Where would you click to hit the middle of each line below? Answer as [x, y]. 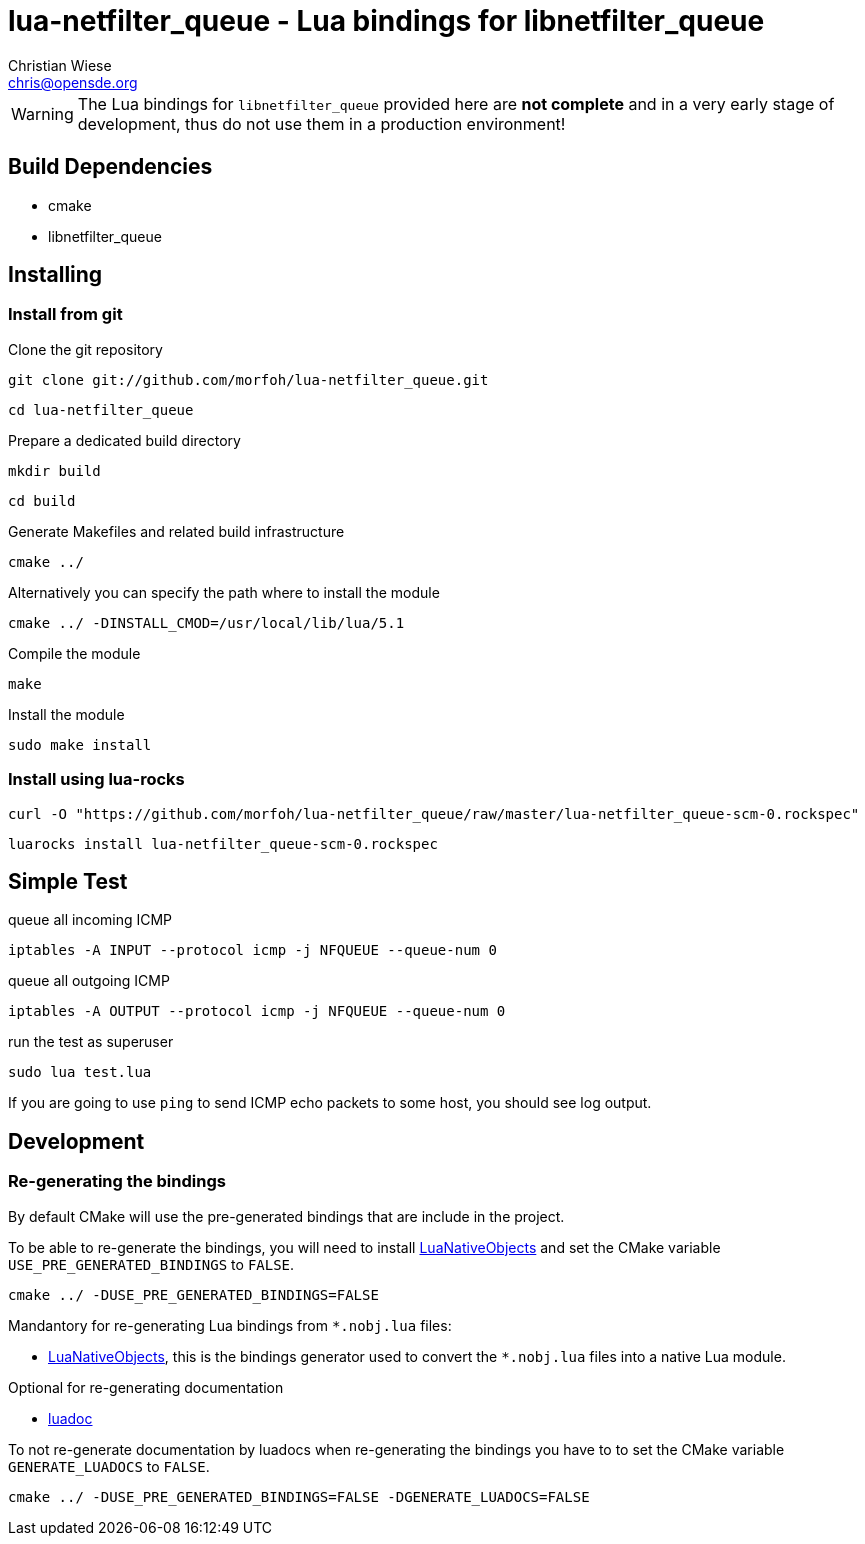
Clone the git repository [85, 349]
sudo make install [80, 744]
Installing [55, 275]
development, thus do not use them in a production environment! [321, 123]
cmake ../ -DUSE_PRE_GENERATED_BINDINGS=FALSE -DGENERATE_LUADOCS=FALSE [299, 1496]
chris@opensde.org [73, 82]
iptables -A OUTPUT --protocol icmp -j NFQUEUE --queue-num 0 [257, 1011]
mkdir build [54, 470]
